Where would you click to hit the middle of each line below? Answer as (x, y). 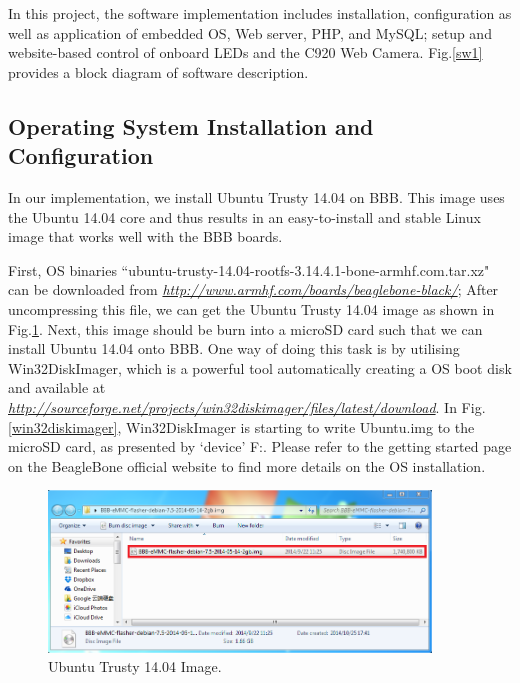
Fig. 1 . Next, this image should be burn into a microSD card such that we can (245, 328)
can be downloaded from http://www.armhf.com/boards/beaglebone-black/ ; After (253, 289)
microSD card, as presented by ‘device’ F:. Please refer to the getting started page (260, 446)
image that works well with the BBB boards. (145, 236)
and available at (57, 387)
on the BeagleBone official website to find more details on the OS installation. (247, 465)
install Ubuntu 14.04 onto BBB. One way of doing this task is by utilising (234, 348)
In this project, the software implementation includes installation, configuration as (260, 13)
